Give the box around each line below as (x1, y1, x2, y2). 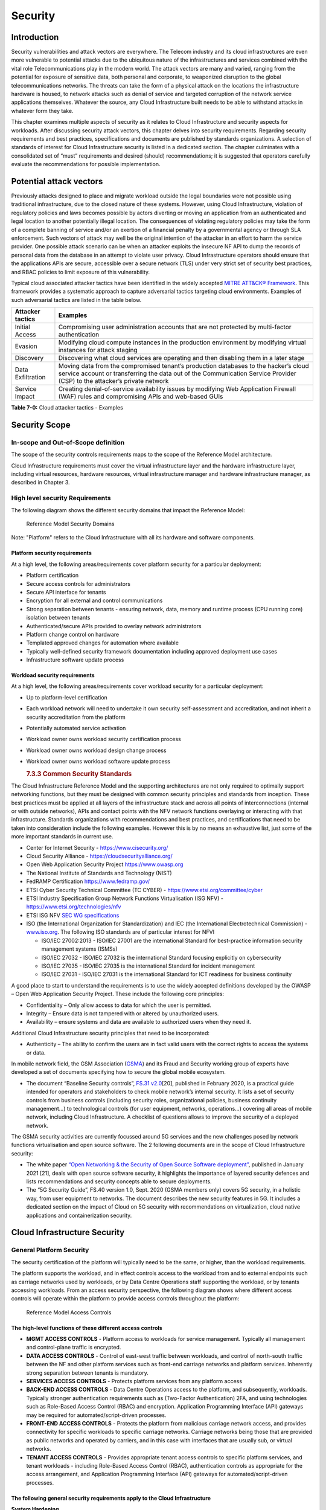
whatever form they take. (11, 107, 74, 114)
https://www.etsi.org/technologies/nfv (26, 903, 121, 910)
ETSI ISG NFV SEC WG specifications (26, 911, 120, 919)
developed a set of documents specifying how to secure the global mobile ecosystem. (11, 1068, 226, 1076)
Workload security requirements (11, 672, 95, 679)
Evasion (14, 342, 37, 350)
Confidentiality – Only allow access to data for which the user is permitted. (26, 1001, 211, 1009)
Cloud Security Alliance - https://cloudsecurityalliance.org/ (26, 852, 173, 859)
